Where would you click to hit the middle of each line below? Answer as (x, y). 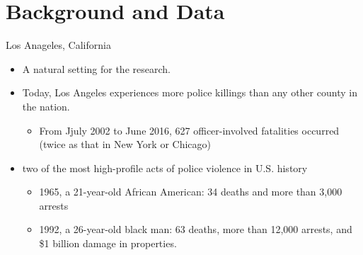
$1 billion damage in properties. (108, 243)
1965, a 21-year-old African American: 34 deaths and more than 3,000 (191, 192)
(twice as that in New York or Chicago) (125, 144)
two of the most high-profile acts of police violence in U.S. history (165, 168)
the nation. (46, 106)
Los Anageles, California (58, 45)
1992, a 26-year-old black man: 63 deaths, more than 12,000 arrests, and (196, 229)
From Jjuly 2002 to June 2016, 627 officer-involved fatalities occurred (189, 130)
